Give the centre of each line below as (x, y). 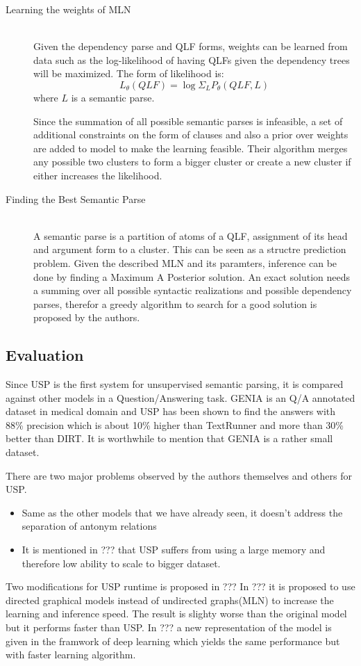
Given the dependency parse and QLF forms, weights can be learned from (191, 46)
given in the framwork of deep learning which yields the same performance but (173, 641)
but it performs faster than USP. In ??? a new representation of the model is (169, 627)
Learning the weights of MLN (68, 9)
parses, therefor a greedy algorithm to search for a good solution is (175, 303)
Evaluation (45, 355)
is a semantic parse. (113, 97)
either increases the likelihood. (98, 175)
